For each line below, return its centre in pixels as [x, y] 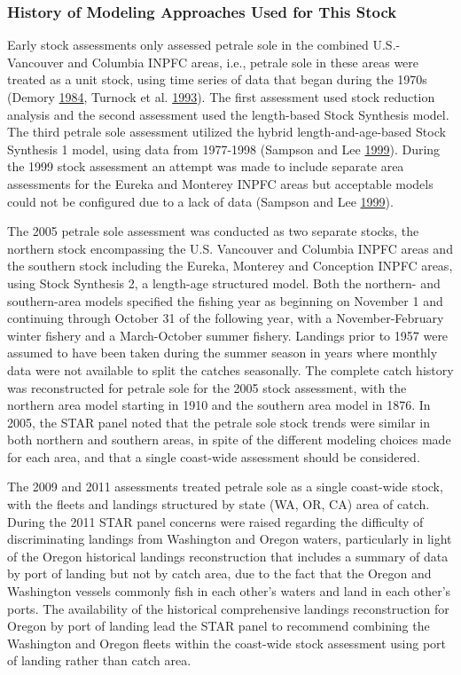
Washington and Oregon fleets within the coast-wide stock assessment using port [227, 643]
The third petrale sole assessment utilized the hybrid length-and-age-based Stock [227, 132]
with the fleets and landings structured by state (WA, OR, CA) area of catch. [219, 504]
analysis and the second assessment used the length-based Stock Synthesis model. [228, 114]
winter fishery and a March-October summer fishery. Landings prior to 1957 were [228, 335]
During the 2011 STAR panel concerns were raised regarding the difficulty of [215, 521]
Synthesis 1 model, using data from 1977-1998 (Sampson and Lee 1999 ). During [224, 149]
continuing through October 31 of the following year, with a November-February [226, 318]
